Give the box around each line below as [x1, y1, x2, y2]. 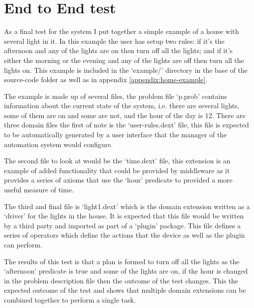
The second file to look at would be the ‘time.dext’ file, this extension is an [4, 155, 230, 166]
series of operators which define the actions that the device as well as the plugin [4, 230, 245, 240]
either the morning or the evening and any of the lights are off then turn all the [4, 55, 244, 65]
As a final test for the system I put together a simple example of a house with [4, 26, 239, 36]
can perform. [4, 240, 42, 249]
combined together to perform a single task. [4, 294, 136, 305]
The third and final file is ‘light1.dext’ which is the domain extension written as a [4, 201, 250, 211]
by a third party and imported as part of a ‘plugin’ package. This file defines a [4, 220, 241, 230]
